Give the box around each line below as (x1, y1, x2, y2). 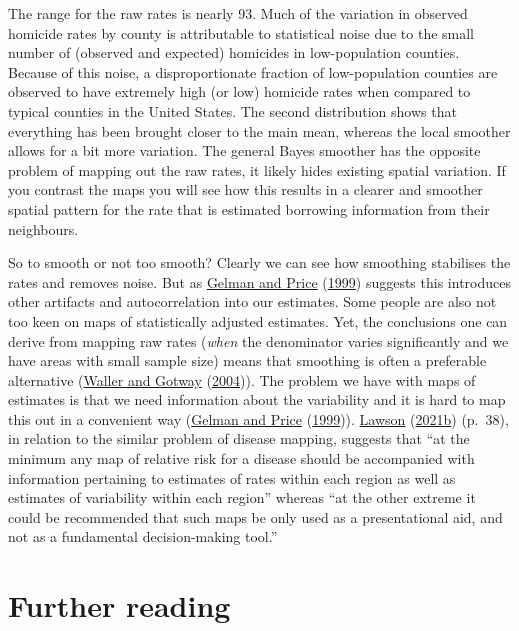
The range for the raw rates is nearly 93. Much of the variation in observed (8, 3, 468, 23)
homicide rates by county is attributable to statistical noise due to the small (8, 22, 475, 43)
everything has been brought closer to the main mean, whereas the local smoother (8, 120, 511, 141)
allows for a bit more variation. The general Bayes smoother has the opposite (8, 140, 481, 161)
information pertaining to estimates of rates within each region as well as (8, 467, 456, 488)
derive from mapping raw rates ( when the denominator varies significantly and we (8, 330, 509, 351)
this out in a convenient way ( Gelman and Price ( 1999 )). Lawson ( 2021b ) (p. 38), (8, 408, 509, 429)
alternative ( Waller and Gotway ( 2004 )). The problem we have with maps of (8, 369, 476, 390)
